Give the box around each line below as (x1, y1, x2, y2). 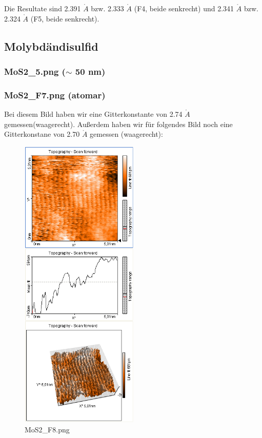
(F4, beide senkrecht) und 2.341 (134, 3, 234, 13)
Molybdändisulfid (4, 38, 98, 54)
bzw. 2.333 (91, 3, 124, 13)
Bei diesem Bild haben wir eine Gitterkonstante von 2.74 (4, 109, 183, 119)
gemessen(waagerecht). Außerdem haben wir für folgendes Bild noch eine (4, 118, 233, 129)
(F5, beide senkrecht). (30, 13, 99, 24)
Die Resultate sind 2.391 (4, 3, 81, 13)
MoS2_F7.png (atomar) (4, 88, 106, 101)
